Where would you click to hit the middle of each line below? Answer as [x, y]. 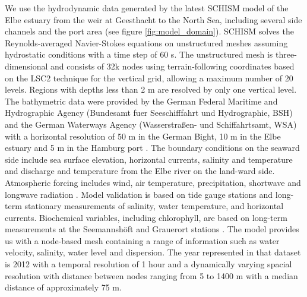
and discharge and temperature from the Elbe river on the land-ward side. [140, 171]
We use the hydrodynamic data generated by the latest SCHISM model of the [147, 8]
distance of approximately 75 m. [63, 287]
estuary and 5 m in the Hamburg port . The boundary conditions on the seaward [152, 148]
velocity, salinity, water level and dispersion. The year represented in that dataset [153, 252]
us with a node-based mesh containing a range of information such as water [142, 240]
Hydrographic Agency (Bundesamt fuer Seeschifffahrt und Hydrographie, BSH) [149, 113]
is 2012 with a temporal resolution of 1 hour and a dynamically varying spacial [148, 264]
